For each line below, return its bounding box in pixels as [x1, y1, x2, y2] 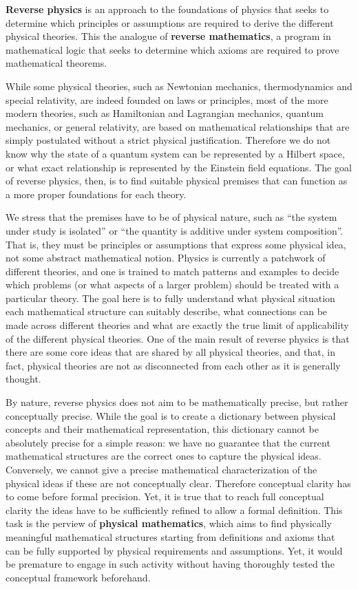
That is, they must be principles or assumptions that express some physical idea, [6, 237, 346, 251]
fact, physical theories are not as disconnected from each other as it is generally [6, 358, 341, 372]
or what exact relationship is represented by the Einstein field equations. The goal [6, 160, 352, 174]
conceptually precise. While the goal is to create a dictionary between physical [6, 408, 336, 422]
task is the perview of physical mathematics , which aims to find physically [6, 516, 333, 531]
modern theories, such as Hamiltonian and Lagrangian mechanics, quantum [6, 106, 324, 120]
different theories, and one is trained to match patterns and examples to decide [6, 264, 339, 278]
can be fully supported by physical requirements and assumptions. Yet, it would [6, 543, 343, 557]
